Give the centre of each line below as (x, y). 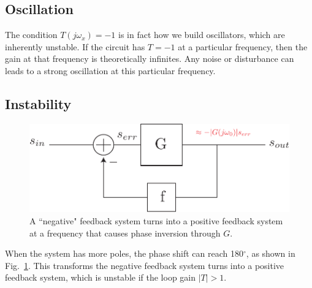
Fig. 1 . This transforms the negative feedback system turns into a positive (145, 265)
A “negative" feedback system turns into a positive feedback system (156, 220)
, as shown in (271, 253)
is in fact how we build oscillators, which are (202, 35)
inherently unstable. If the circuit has (75, 46)
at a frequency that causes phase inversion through (125, 233)
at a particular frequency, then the (243, 46)
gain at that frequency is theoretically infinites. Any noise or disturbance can (150, 59)
